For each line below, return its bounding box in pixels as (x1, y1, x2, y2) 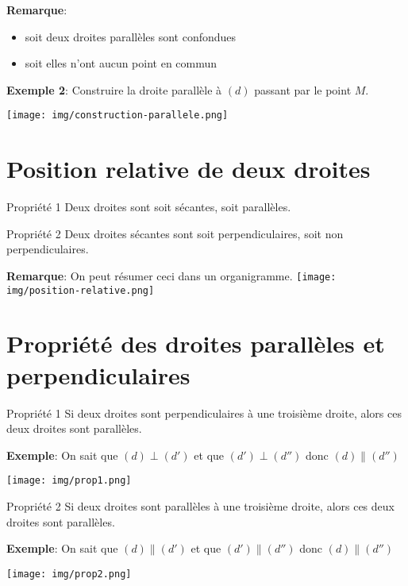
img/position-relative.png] (6, 284, 155, 296)
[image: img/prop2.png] (6, 568, 132, 580)
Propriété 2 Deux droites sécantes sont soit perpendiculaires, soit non (6, 225, 344, 241)
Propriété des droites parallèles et (6, 327, 385, 360)
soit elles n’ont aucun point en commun (25, 55, 217, 71)
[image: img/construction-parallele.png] (6, 110, 229, 121)
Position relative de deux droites (6, 152, 371, 185)
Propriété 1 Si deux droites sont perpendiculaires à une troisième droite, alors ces (6, 404, 402, 421)
